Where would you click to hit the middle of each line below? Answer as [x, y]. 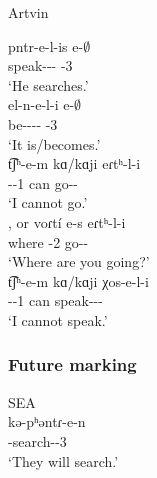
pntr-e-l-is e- [46, 45]
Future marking [72, 364]
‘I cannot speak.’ [58, 319]
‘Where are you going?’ [79, 261]
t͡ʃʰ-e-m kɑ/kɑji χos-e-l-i [78, 280]
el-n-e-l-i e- [41, 104]
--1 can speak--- [55, 300]
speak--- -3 [40, 65]
